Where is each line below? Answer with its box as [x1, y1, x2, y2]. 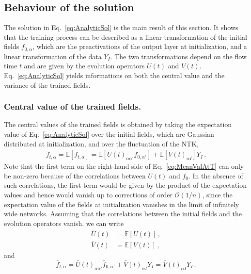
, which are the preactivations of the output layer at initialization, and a [32, 41, 247, 51]
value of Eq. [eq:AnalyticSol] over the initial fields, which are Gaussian [4, 129, 214, 139]
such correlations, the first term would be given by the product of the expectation [4, 180, 247, 190]
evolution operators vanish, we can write [4, 218, 124, 228]
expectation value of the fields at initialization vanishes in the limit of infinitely [4, 199, 239, 209]
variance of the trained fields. [4, 80, 91, 90]
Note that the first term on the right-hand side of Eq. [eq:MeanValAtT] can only [4, 161, 244, 171]
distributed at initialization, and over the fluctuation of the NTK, [4, 138, 199, 148]
